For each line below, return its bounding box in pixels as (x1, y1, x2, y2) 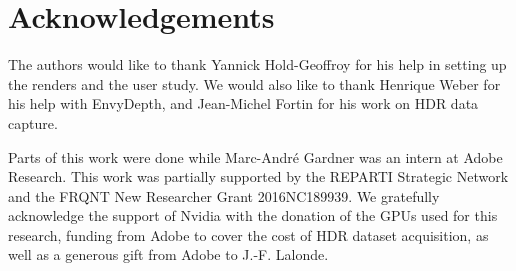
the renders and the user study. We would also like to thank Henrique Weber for (8, 73, 501, 94)
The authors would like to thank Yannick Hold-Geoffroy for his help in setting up (8, 54, 507, 75)
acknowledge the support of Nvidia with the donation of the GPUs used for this (8, 205, 498, 226)
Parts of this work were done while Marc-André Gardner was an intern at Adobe (8, 146, 503, 167)
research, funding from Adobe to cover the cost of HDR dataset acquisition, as (8, 224, 489, 245)
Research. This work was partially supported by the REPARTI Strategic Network (8, 166, 509, 187)
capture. (8, 112, 58, 133)
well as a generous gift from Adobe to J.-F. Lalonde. (8, 244, 329, 265)
